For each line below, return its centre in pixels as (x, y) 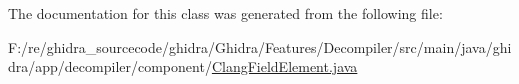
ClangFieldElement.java (284, 66)
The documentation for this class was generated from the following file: (225, 13)
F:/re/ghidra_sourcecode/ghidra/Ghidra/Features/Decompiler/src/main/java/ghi (260, 46)
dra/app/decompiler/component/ (110, 66)
